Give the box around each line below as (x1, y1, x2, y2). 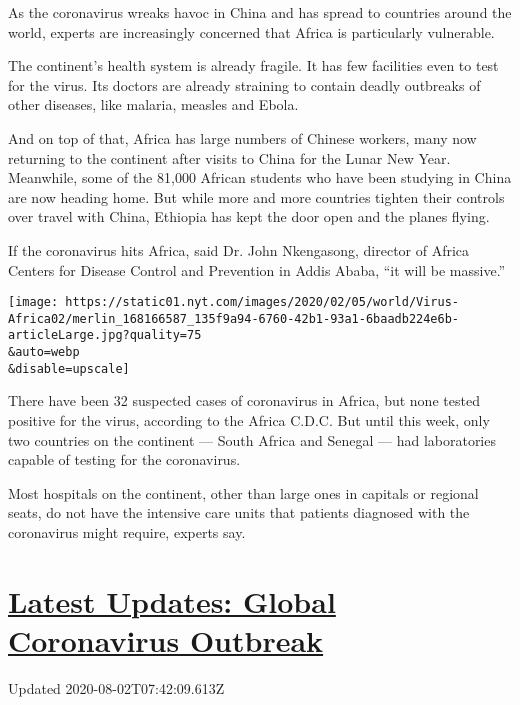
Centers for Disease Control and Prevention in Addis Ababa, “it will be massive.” (8, 259, 506, 280)
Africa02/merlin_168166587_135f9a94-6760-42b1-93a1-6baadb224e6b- (8, 311, 460, 326)
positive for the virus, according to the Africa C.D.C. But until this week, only (8, 410, 490, 430)
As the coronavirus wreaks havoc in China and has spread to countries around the (8, 2, 512, 22)
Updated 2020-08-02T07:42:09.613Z (8, 677, 225, 698)
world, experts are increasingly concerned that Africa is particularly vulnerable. (8, 21, 495, 42)
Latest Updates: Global (8, 580, 336, 621)
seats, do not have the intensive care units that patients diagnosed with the (8, 502, 470, 523)
